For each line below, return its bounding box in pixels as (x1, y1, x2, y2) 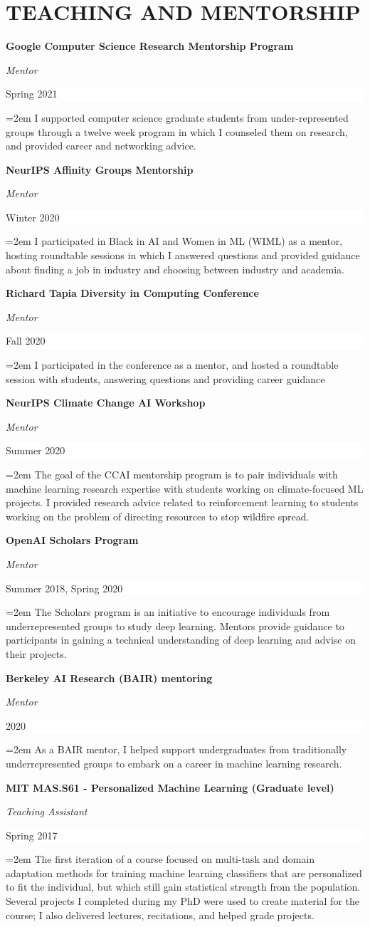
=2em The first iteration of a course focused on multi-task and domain (6, 852, 315, 866)
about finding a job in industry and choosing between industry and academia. (6, 261, 344, 276)
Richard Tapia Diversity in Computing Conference (6, 286, 259, 300)
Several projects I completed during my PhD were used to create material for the (6, 894, 359, 908)
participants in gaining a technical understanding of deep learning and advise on (6, 632, 356, 647)
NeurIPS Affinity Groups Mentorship (6, 162, 194, 177)
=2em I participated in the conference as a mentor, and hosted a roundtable (6, 357, 339, 372)
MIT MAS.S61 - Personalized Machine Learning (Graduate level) (6, 780, 334, 795)
